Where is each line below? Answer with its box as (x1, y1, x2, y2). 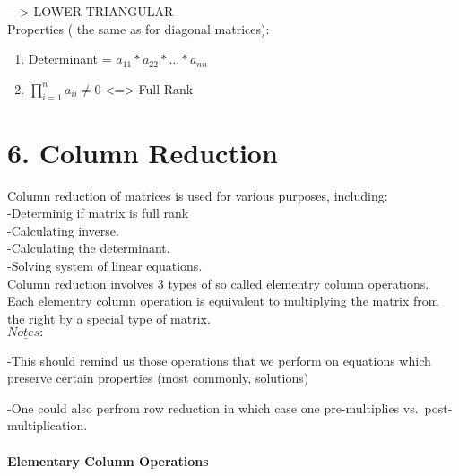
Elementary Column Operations (7, 451, 209, 470)
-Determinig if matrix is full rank (7, 203, 189, 222)
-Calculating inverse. (7, 221, 119, 239)
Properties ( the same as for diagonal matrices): (7, 19, 270, 38)
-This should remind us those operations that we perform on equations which (7, 351, 431, 369)
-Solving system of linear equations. (7, 256, 203, 275)
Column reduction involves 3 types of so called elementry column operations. (7, 273, 429, 292)
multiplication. (7, 416, 88, 435)
